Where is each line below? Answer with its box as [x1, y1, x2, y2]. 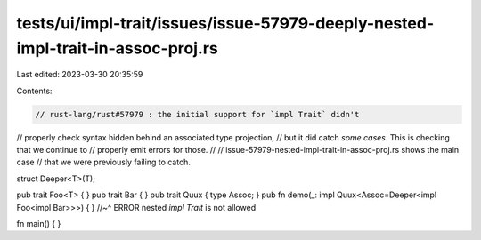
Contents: [16, 85, 53, 96]
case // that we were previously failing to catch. [16, 156, 191, 168]
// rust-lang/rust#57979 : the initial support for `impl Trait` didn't [35, 109, 360, 119]
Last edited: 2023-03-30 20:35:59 [16, 69, 143, 80]
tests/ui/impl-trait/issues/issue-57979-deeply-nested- [16, 13, 435, 33]
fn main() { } [16, 219, 61, 229]
